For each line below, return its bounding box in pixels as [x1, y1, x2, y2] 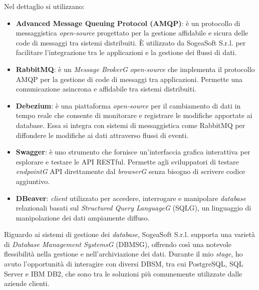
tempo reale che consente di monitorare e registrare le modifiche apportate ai [16, 110, 252, 120]
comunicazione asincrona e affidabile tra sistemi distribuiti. [16, 83, 196, 94]
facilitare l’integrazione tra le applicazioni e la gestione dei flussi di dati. [16, 47, 237, 57]
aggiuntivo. [16, 175, 50, 186]
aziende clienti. [4, 278, 50, 288]
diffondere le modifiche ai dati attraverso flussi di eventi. [16, 129, 189, 140]
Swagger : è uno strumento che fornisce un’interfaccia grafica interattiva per [16, 146, 250, 157]
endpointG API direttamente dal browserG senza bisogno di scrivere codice [16, 166, 245, 176]
